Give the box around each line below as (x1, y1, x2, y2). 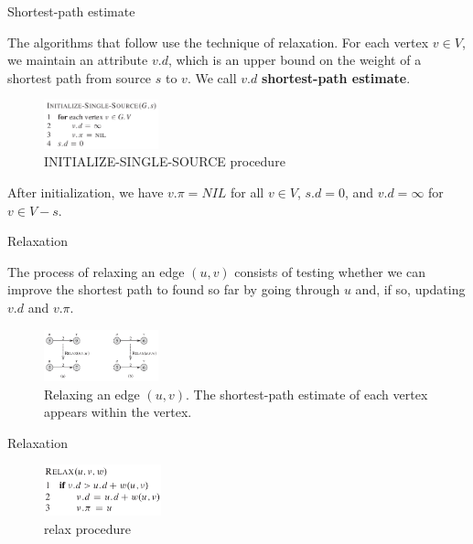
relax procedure (44, 519, 132, 539)
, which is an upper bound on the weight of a (167, 50, 422, 69)
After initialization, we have (7, 183, 164, 202)
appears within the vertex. (44, 402, 192, 421)
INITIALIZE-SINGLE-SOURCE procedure (44, 152, 285, 171)
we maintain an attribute (7, 50, 148, 69)
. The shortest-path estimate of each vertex (185, 384, 428, 403)
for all (231, 183, 264, 202)
